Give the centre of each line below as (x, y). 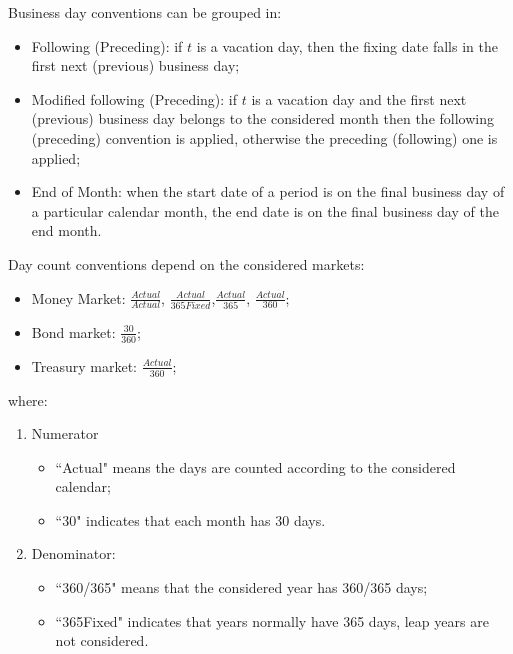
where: (28, 399)
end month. (66, 230)
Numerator (65, 433)
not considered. (102, 640)
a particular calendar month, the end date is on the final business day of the (265, 210)
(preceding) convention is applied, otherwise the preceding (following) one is (264, 137)
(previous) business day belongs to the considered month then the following (262, 118)
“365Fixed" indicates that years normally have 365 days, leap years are (272, 620)
